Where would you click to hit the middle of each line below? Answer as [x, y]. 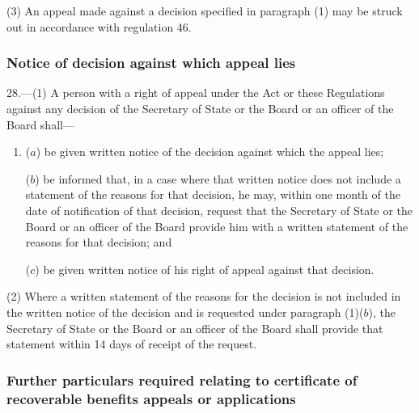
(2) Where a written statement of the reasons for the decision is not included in [204, 296]
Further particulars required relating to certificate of [182, 379]
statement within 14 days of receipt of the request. [132, 344]
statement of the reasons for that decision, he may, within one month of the [213, 194]
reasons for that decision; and [99, 242]
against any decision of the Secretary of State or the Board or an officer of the [200, 108]
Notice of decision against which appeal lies [151, 63]
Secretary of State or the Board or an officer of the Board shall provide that [195, 328]
